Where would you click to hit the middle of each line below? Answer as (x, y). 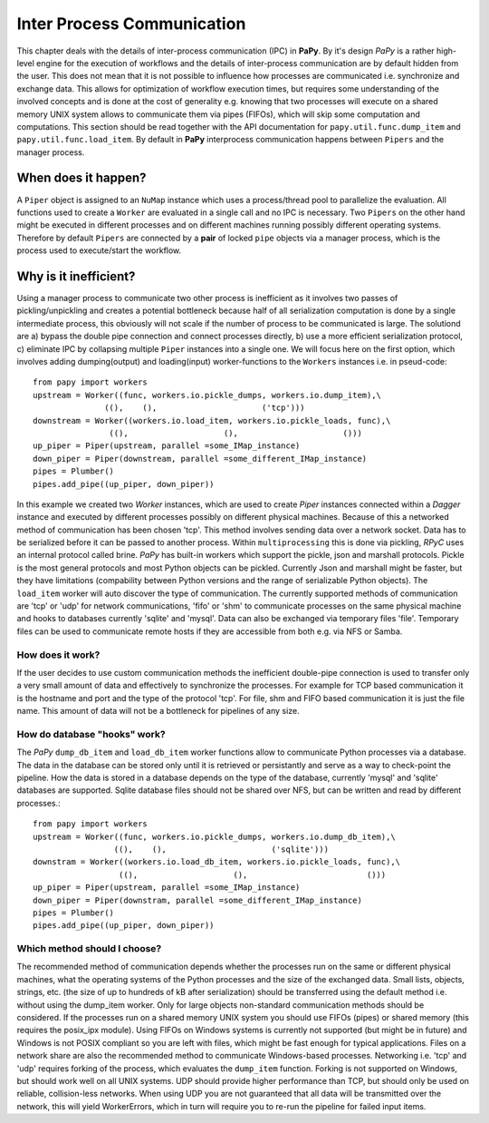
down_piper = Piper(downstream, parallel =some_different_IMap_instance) (200, 459)
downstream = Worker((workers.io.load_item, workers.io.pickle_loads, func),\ (212, 420)
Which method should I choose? (89, 949)
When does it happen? (81, 178)
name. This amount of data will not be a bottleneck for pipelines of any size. (158, 711)
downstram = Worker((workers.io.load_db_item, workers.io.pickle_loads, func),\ (217, 862)
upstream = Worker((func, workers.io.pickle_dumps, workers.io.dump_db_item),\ (214, 836)
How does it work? (58, 655)
